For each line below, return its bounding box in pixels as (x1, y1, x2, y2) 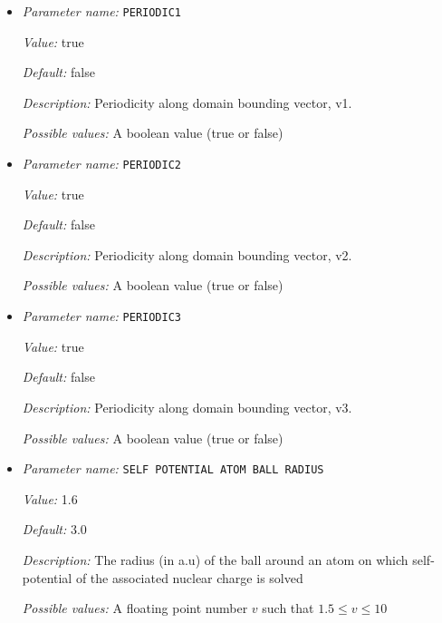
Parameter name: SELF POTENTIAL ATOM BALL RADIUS (22, 459, 324, 478)
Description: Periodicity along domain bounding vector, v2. (22, 245, 352, 264)
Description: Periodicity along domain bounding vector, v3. (22, 397, 352, 416)
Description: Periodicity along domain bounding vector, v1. (22, 92, 352, 112)
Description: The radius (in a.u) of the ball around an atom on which (22, 550, 408, 569)
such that (262, 599, 314, 618)
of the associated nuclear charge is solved (75, 568, 303, 587)
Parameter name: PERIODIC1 (22, 2, 182, 20)
